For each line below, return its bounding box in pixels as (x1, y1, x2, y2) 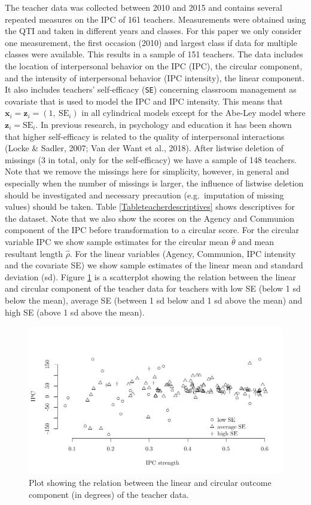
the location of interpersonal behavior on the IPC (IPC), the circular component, (5, 59, 303, 72)
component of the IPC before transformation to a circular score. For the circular (5, 224, 300, 236)
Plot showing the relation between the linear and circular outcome (29, 476, 272, 489)
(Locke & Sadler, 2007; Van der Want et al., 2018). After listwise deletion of (5, 142, 283, 154)
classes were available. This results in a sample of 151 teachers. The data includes (5, 48, 303, 60)
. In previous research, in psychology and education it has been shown (35, 118, 292, 130)
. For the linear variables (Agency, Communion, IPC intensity (69, 247, 296, 259)
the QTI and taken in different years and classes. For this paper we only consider (5, 25, 302, 37)
